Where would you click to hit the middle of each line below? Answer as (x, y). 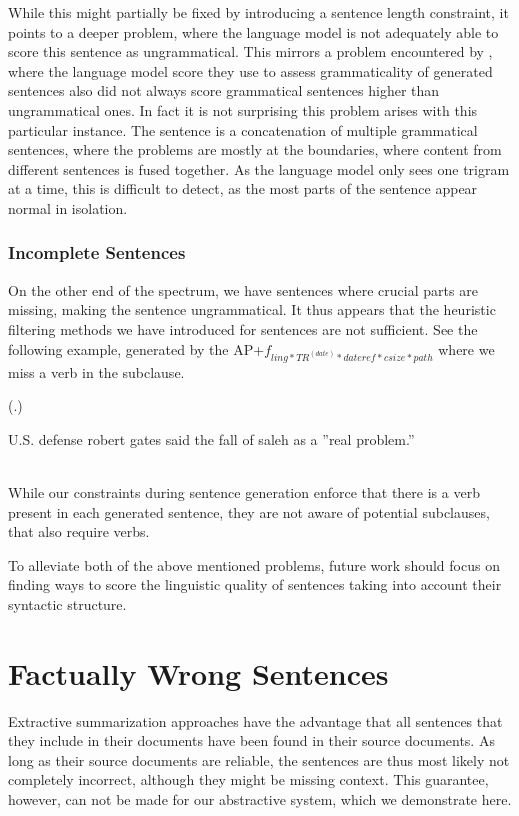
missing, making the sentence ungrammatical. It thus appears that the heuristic (252, 309)
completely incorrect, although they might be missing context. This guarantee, (248, 779)
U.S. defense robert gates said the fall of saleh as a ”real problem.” (211, 438)
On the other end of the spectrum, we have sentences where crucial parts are (243, 289)
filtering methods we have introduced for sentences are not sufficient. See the (243, 328)
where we (466, 348)
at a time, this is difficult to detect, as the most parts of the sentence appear (243, 188)
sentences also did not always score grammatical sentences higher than (224, 90)
